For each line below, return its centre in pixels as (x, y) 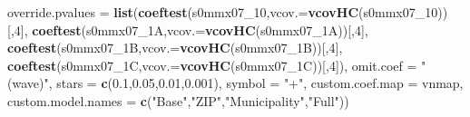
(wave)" (28, 83)
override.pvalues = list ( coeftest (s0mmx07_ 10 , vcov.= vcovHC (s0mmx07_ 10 (223, 12)
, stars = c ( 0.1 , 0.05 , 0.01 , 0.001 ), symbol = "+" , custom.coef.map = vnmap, (256, 83)
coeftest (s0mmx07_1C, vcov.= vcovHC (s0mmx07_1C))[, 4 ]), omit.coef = (212, 65)
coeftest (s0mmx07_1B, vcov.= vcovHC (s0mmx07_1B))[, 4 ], (175, 48)
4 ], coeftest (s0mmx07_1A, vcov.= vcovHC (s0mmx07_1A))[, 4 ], (191, 29)
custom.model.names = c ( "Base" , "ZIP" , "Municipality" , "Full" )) (178, 100)
